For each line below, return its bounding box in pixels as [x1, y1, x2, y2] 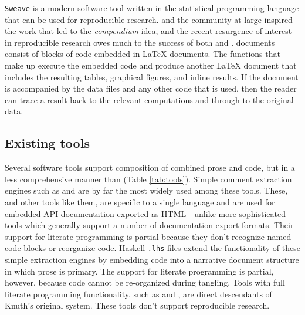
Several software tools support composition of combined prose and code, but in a [5, 161, 295, 174]
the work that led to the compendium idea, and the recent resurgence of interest [5, 25, 292, 37]
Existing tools [5, 134, 90, 152]
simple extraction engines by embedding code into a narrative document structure [5, 253, 299, 266]
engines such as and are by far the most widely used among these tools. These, [5, 184, 288, 197]
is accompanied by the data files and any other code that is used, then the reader [5, 82, 297, 94]
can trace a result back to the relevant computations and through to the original [5, 93, 294, 106]
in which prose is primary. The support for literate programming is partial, [5, 265, 274, 277]
